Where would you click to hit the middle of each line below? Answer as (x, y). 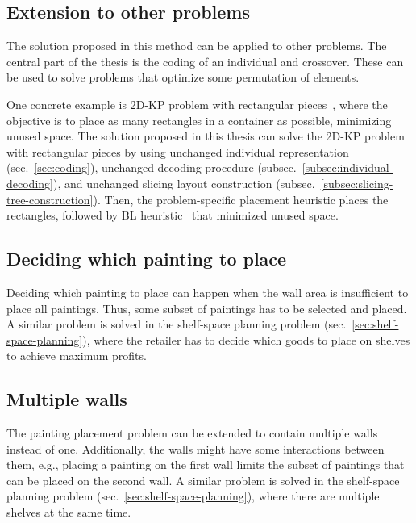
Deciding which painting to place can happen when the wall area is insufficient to (208, 292)
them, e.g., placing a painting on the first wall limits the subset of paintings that (206, 464)
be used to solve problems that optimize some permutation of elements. (183, 77)
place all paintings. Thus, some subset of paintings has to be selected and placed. (207, 308)
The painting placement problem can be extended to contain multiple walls (192, 433)
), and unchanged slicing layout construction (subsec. (184, 183)
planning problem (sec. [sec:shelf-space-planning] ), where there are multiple (193, 496)
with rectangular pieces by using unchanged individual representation (178, 151)
